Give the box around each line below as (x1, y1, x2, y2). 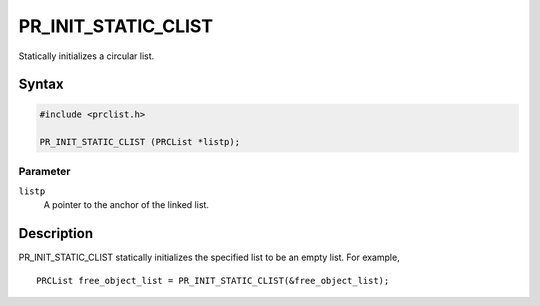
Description (18, 225, 94, 242)
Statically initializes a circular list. (18, 50, 155, 62)
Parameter (18, 164, 71, 178)
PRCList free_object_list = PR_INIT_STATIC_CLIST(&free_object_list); (36, 275, 390, 286)
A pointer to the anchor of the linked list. (43, 199, 210, 211)
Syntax (18, 76, 64, 93)
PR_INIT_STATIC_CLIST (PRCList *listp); (39, 136, 240, 148)
